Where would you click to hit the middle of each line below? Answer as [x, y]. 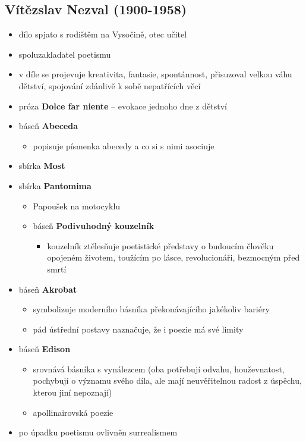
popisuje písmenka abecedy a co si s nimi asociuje [124, 145]
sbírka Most [42, 166]
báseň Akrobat [48, 289]
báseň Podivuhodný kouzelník [94, 226]
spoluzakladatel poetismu [65, 54]
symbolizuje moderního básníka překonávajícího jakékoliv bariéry [151, 309]
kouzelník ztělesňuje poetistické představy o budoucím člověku [160, 245]
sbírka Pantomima [55, 185]
